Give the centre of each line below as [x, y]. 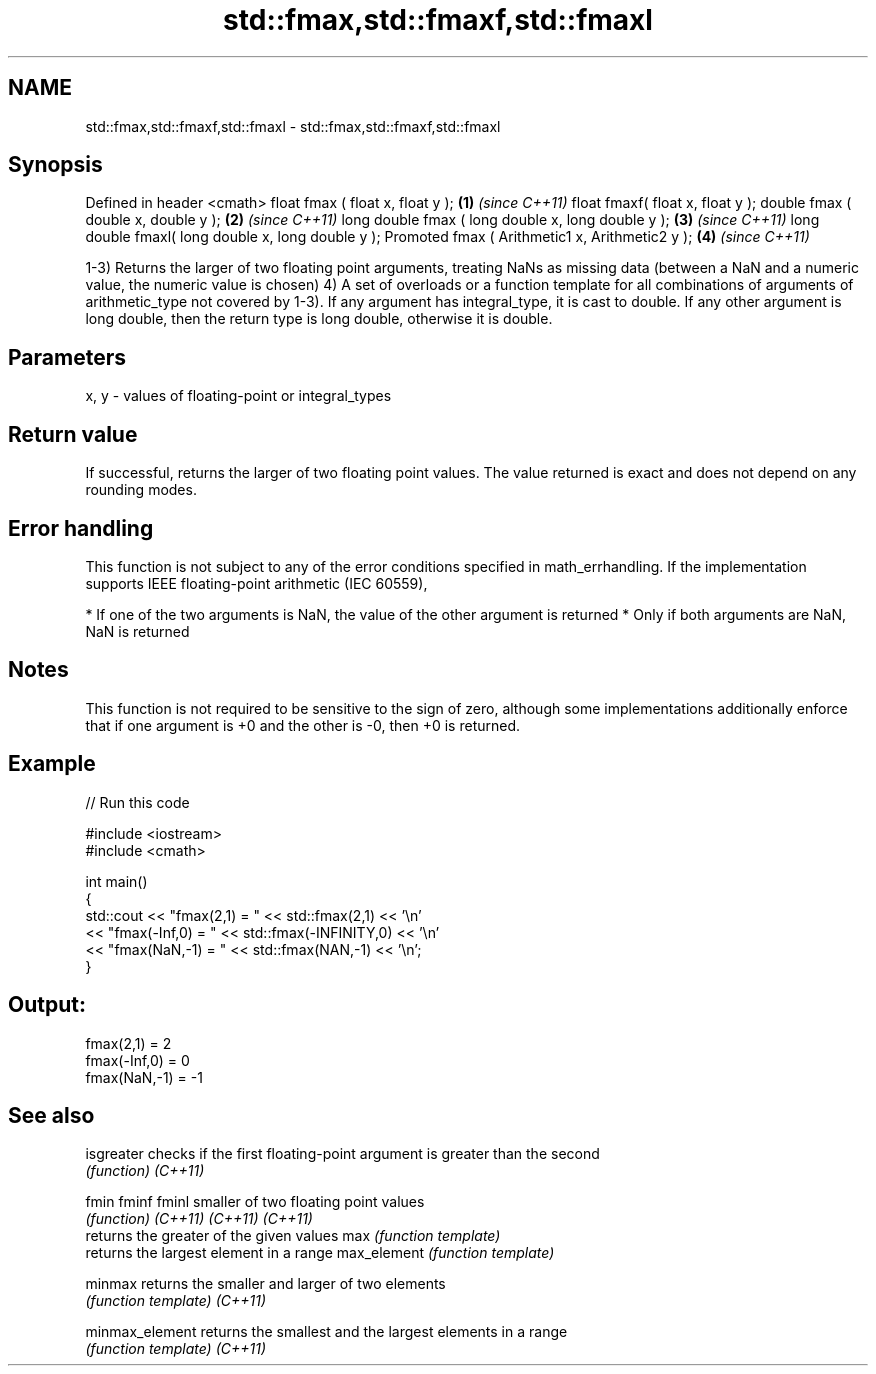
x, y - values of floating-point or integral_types [238, 396]
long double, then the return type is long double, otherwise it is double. [319, 319]
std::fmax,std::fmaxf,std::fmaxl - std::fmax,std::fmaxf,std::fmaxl [293, 126]
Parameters [67, 357]
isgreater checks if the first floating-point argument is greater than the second [342, 1154]
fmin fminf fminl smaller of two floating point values [255, 1202]
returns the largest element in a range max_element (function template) [320, 1253]
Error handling [81, 528]
